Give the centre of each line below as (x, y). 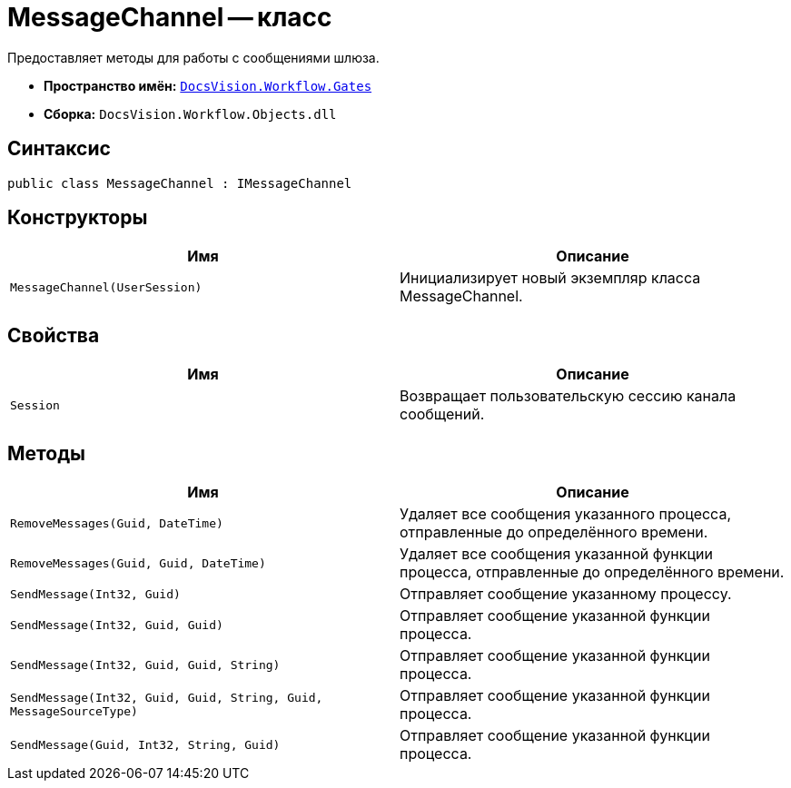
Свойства (54, 335)
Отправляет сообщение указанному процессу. (566, 594)
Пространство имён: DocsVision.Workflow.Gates (208, 85)
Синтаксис (59, 149)
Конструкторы (78, 218)
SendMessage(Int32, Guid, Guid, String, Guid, (167, 698)
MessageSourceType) (74, 712)
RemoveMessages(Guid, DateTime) (117, 523)
